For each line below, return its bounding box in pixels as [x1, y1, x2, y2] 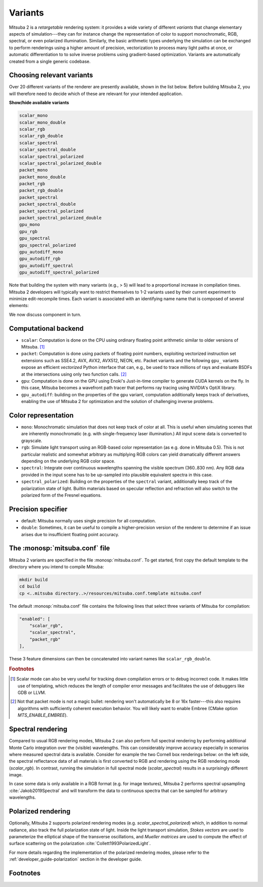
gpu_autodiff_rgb [19, 256, 61, 262]
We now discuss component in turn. [9, 311, 81, 317]
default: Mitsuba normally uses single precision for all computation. [21, 518, 156, 523]
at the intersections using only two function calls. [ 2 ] [21, 371, 127, 377]
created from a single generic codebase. [9, 58, 91, 64]
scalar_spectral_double [19, 147, 76, 153]
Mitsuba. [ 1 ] [21, 344, 45, 349]
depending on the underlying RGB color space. [21, 458, 115, 464]
